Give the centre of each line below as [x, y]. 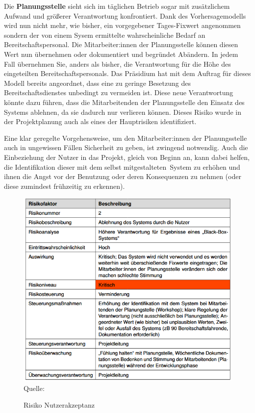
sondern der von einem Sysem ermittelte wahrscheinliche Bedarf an [105, 35]
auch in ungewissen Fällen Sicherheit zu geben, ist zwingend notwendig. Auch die [126, 147]
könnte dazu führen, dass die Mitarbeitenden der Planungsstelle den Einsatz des [124, 102]
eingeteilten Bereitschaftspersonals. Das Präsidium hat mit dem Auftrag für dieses [127, 73]
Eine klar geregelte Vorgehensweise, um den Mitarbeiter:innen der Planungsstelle [126, 138]
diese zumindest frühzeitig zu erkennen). [64, 186]
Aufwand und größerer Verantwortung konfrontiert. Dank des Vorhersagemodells [125, 15]
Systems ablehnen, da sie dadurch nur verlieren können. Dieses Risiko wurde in [123, 112]
